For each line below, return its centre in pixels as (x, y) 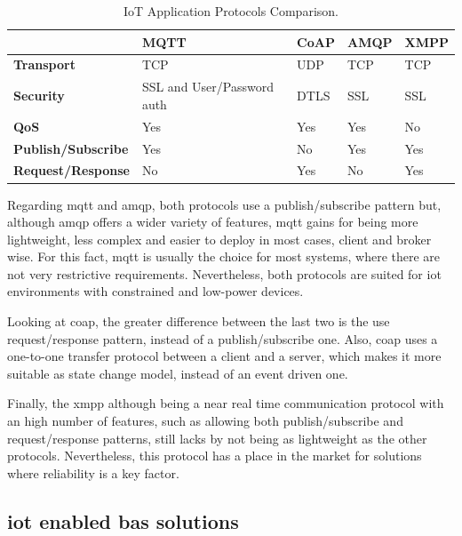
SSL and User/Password (207, 87)
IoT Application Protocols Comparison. (231, 11)
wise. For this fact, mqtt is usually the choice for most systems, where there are (224, 256)
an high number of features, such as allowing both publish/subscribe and (205, 421)
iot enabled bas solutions (123, 520)
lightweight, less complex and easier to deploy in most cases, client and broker (219, 239)
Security (39, 96)
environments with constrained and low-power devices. (155, 291)
